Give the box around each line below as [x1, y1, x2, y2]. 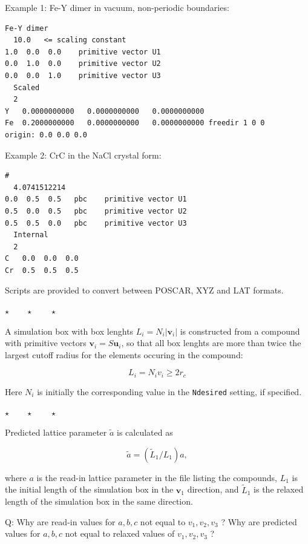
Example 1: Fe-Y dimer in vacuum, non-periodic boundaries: [5, 1, 229, 13]
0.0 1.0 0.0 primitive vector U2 [5, 59, 161, 68]
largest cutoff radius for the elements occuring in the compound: [5, 348, 243, 361]
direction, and [187, 483, 239, 496]
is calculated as [117, 426, 173, 439]
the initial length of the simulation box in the [5, 483, 174, 496]
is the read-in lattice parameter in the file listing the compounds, [36, 471, 277, 483]
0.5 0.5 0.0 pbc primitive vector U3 [5, 218, 187, 228]
